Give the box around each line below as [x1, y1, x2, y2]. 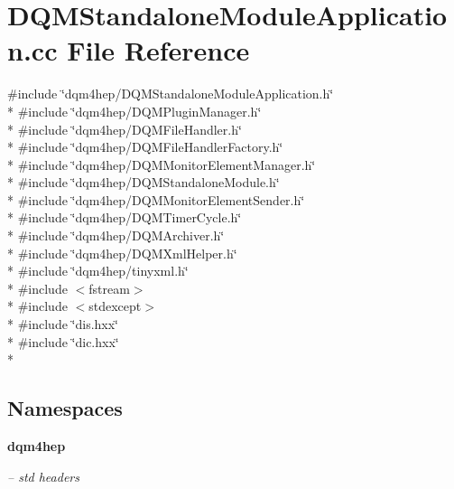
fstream [88, 278, 130, 297]
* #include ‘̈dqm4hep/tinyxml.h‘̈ [7, 261, 189, 280]
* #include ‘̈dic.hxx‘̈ [7, 332, 119, 351]
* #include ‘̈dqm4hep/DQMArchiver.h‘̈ [7, 226, 225, 245]
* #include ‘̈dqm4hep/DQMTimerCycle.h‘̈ [7, 208, 242, 227]
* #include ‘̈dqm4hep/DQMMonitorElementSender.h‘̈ [7, 190, 305, 209]
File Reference [67, 32, 250, 69]
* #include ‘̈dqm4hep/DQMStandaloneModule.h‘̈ [7, 173, 280, 192]
